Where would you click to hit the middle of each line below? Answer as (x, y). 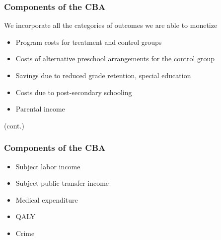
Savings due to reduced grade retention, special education (103, 75)
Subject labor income (48, 166)
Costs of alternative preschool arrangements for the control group (115, 59)
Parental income (40, 109)
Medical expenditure (47, 199)
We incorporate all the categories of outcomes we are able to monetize (111, 25)
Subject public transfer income (62, 183)
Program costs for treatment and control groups (89, 42)
